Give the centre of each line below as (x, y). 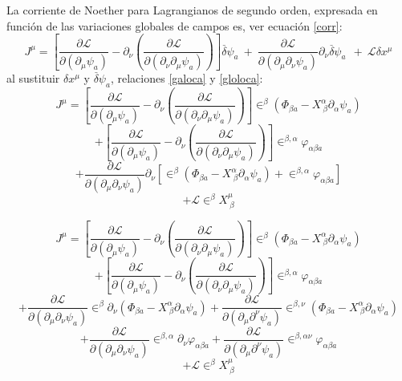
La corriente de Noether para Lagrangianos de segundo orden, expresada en (192, 10)
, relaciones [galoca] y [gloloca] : (187, 78)
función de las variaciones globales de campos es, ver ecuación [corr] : (175, 25)
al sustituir (33, 78)
